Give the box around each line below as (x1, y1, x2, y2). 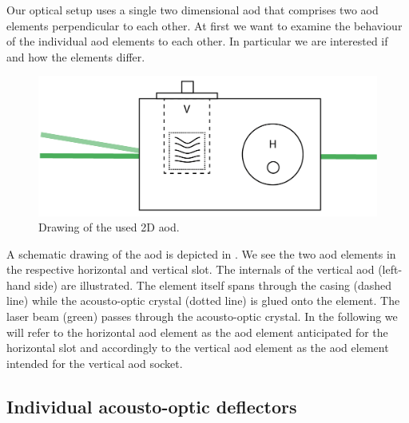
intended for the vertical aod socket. (6, 354, 183, 371)
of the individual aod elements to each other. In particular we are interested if (6, 33, 388, 49)
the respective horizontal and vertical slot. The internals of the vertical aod (6, 261, 375, 278)
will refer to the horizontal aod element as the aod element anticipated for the (6, 323, 388, 340)
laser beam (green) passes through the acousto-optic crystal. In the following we (6, 308, 398, 325)
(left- (378, 261, 403, 278)
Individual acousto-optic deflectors (6, 393, 297, 418)
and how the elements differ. (6, 48, 145, 65)
